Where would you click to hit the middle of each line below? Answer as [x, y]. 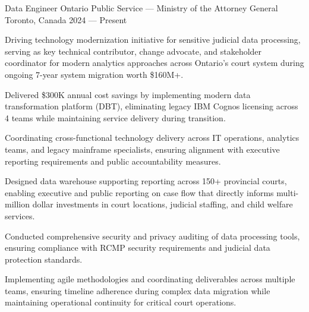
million [18, 204]
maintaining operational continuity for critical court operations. [121, 302]
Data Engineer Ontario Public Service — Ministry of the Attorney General [141, 8]
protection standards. [44, 259]
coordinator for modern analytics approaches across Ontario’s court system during [154, 63]
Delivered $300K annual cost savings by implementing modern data [128, 94]
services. [20, 215]
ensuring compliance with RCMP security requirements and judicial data [138, 248]
